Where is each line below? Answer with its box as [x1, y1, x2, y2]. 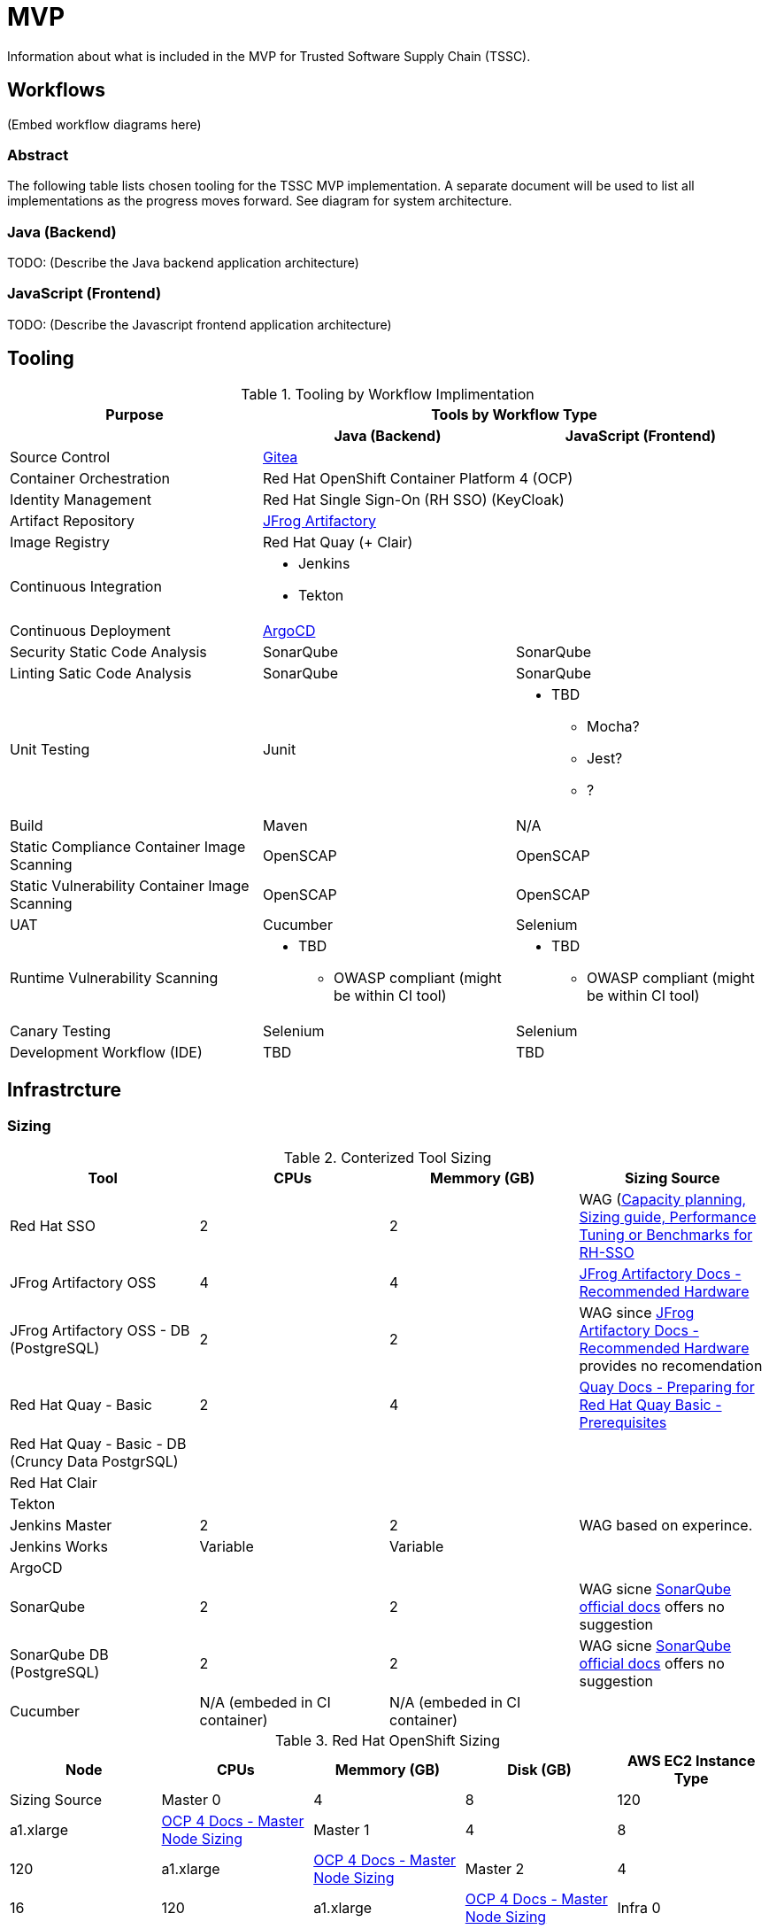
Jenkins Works [10, 1537, 109, 1555]
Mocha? [586, 717, 640, 735]
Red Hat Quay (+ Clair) [262, 532, 413, 551]
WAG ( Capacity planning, [579, 1189, 747, 1208]
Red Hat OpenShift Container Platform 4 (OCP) [262, 469, 573, 487]
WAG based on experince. [579, 1515, 753, 1534]
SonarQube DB [10, 1645, 109, 1663]
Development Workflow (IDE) [10, 1042, 203, 1061]
